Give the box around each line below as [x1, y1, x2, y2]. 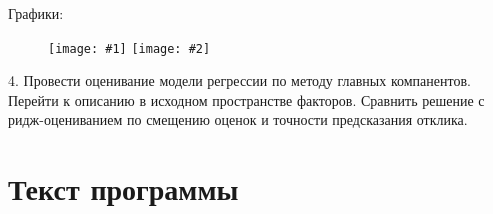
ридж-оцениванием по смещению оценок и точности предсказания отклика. [8, 109, 468, 130]
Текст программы [8, 168, 239, 209]
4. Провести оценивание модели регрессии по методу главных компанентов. [8, 70, 471, 91]
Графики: [8, 3, 64, 23]
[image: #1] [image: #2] [48, 41, 211, 56]
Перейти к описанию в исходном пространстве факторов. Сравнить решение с [8, 89, 485, 110]
